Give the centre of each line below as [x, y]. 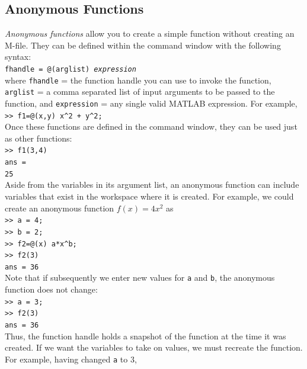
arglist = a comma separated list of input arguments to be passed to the [140, 92]
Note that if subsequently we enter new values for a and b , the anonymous [140, 277]
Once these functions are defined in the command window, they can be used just [151, 126]
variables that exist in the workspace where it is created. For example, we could [149, 196]
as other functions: [39, 138]
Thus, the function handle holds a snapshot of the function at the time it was [145, 336]
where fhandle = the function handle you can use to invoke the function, [138, 80]
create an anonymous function [60, 208]
